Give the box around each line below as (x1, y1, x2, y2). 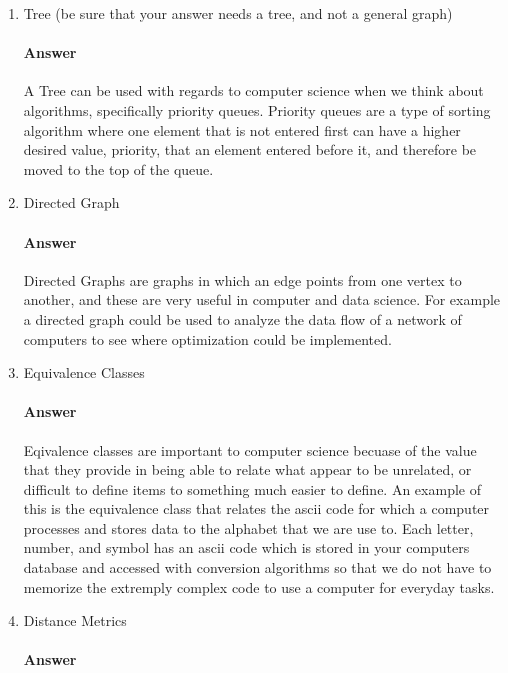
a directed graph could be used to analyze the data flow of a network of (23, 308, 462, 329)
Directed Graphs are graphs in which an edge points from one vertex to (23, 269, 462, 290)
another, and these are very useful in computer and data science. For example (23, 289, 501, 310)
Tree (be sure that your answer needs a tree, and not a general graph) (23, 3, 453, 23)
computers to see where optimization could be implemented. (23, 328, 392, 349)
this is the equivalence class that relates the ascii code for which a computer (23, 498, 490, 519)
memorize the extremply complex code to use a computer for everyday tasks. (23, 576, 495, 597)
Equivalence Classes (23, 362, 145, 383)
